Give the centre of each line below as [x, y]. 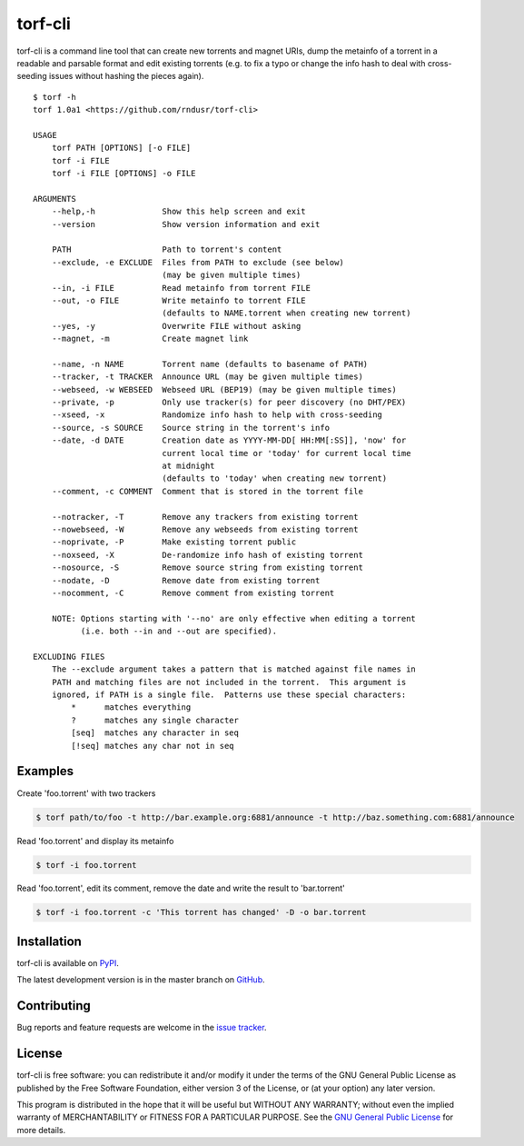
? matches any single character [155, 720]
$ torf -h [54, 97]
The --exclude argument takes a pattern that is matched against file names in [234, 669]
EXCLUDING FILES [69, 656]
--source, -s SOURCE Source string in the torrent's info [191, 428]
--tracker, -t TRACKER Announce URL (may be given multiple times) [207, 377]
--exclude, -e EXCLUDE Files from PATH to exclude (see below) [198, 262]
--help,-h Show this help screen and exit [178, 212]
